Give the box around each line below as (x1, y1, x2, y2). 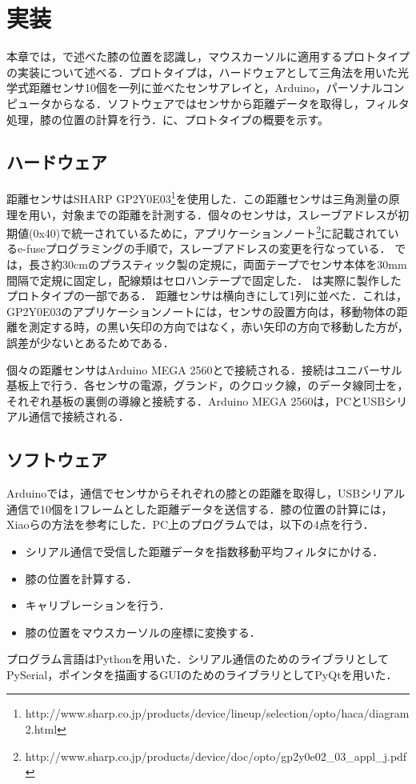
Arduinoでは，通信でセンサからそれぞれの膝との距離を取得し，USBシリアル (6, 485, 406, 502)
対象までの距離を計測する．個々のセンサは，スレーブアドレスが (62, 206, 398, 222)
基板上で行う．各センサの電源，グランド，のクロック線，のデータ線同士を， (6, 377, 409, 394)
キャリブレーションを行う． (25, 597, 170, 614)
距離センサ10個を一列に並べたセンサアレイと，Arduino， (28, 79, 326, 96)
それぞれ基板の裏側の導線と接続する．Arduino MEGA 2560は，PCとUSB (6, 392, 386, 409)
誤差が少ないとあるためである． (6, 334, 174, 350)
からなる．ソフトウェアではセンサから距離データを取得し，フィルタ (50, 94, 410, 111)
